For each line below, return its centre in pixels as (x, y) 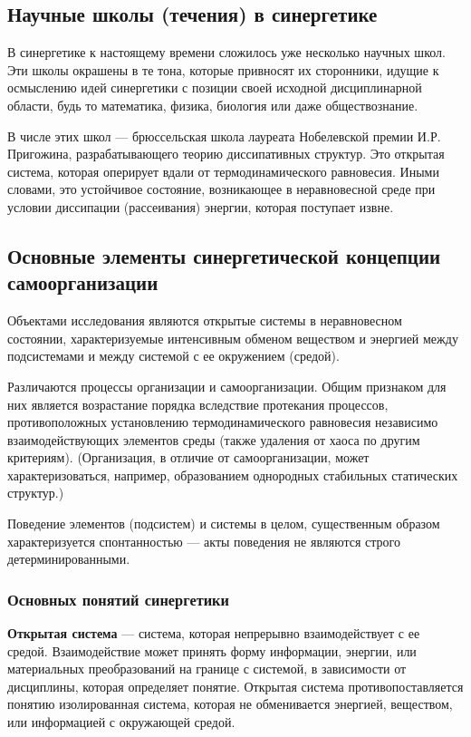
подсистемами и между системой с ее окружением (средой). (173, 356)
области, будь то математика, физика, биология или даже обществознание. (213, 105)
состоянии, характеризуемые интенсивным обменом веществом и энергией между (233, 338)
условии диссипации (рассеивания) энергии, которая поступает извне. (201, 206)
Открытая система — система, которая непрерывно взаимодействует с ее (214, 633)
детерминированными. (69, 559)
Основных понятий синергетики (118, 599)
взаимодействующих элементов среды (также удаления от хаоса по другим (214, 439)
